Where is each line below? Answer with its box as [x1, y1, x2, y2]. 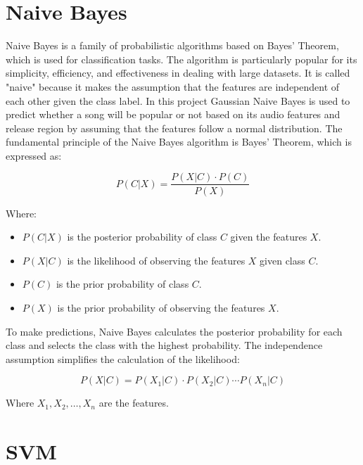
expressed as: [6, 148, 62, 163]
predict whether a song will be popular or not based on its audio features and [6, 107, 340, 122]
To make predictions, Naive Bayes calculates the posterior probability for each [6, 324, 343, 338]
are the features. [98, 395, 169, 410]
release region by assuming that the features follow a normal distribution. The [6, 120, 343, 135]
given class [260, 253, 305, 267]
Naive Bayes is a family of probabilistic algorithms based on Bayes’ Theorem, [6, 38, 339, 53]
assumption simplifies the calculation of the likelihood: [6, 351, 240, 366]
